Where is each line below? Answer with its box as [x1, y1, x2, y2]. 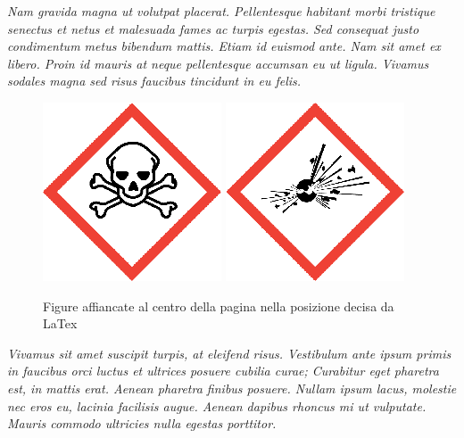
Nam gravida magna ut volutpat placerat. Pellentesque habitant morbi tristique [7, 2, 435, 20]
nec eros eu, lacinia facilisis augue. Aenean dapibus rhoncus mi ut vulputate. [7, 396, 427, 415]
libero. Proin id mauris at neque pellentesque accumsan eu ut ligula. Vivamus [7, 54, 429, 72]
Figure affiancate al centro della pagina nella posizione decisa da [43, 296, 394, 315]
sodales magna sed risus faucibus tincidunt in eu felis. [7, 71, 302, 90]
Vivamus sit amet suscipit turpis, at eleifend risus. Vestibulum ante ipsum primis [7, 343, 452, 362]
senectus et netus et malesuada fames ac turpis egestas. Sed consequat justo [7, 19, 419, 37]
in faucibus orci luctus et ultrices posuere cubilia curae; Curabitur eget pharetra [7, 361, 439, 380]
